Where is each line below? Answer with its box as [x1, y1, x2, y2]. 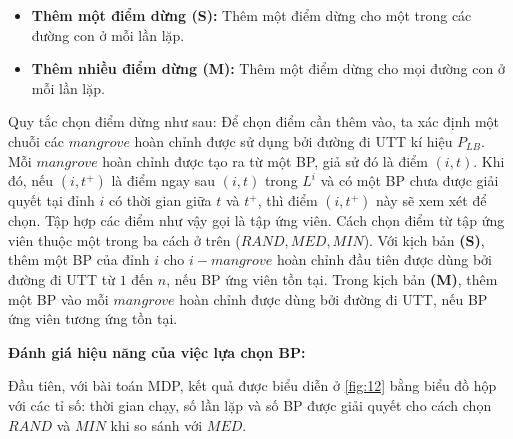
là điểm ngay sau [111, 170, 215, 191]
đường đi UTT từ [8, 268, 115, 289]
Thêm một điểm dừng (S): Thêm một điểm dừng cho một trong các [31, 5, 472, 25]
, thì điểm [257, 190, 318, 211]
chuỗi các [8, 130, 64, 151]
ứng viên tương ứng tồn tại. [8, 308, 178, 329]
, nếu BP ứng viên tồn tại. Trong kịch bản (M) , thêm [166, 268, 498, 289]
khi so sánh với [110, 414, 203, 435]
